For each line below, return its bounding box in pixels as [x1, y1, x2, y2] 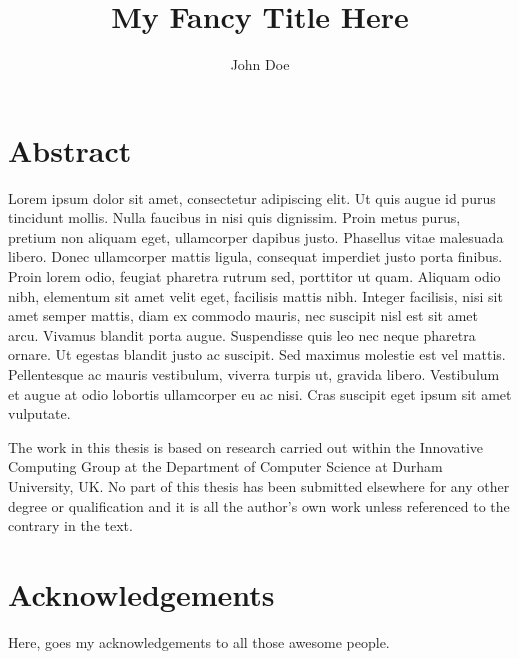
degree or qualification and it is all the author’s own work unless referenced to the [8, 495, 510, 516]
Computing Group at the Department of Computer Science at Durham [8, 456, 443, 477]
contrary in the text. [8, 515, 133, 536]
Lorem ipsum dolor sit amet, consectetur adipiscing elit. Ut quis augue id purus [8, 187, 496, 208]
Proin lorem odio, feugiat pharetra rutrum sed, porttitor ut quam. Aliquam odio [8, 266, 501, 287]
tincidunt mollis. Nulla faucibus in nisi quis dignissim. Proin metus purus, [8, 207, 461, 228]
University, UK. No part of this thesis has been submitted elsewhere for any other [8, 475, 510, 496]
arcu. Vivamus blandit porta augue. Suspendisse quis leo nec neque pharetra [8, 324, 476, 345]
